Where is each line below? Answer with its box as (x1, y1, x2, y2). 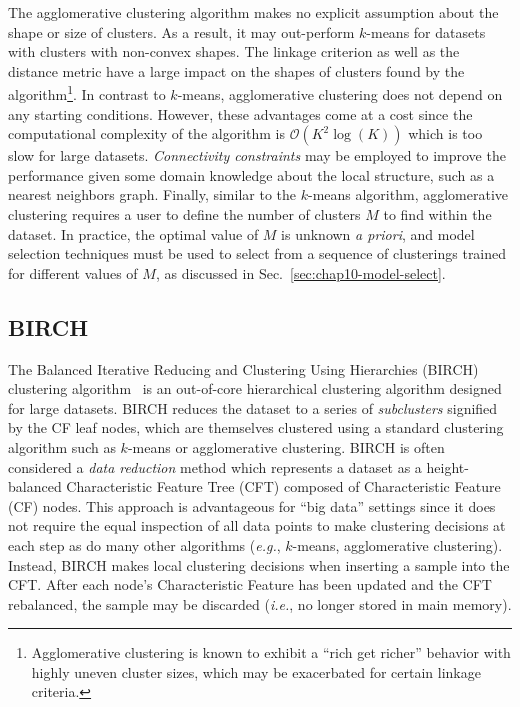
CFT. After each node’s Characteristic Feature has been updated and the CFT (8, 574, 492, 595)
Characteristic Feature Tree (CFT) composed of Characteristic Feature (66, 476, 501, 497)
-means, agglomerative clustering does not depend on (177, 84, 503, 105)
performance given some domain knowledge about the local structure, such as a (8, 164, 495, 185)
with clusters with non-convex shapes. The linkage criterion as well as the (8, 41, 460, 62)
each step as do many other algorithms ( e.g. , (8, 534, 281, 555)
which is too (408, 123, 483, 144)
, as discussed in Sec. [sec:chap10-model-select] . (155, 262, 446, 283)
